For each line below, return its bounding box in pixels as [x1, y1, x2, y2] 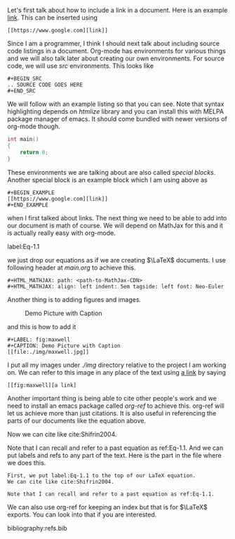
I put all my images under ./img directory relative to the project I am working [7, 361, 227, 369]
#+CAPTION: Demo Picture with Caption [7, 342, 121, 350]
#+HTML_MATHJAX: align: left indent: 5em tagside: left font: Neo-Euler [7, 283, 224, 290]
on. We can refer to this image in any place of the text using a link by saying [7, 368, 226, 376]
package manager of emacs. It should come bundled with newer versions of [7, 115, 228, 123]
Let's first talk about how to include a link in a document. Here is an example [7, 6, 228, 14]
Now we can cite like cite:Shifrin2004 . [7, 430, 117, 438]
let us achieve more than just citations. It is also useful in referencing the [7, 408, 217, 417]
